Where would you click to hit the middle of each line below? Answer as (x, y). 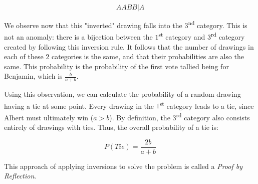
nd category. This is (218, 24)
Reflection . (20, 176)
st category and (182, 36)
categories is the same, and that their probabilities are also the (148, 56)
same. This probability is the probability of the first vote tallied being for (116, 66)
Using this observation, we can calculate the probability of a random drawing (122, 94)
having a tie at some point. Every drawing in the (79, 106)
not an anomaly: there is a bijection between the (78, 36)
